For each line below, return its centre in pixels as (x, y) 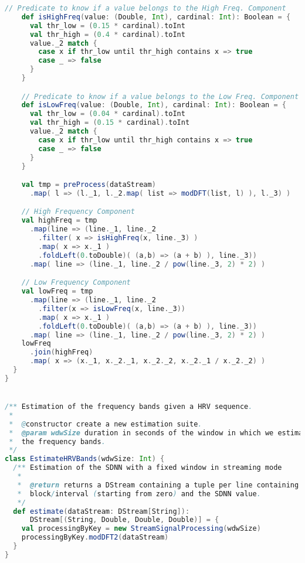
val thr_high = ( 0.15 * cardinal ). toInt (110, 123)
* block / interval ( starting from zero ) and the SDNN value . (139, 494)
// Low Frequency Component (76, 283)
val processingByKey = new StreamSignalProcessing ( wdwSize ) (141, 529)
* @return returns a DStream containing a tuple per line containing (158, 485)
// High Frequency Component (78, 212)
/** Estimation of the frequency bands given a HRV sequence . (129, 407)
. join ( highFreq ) (61, 352)
